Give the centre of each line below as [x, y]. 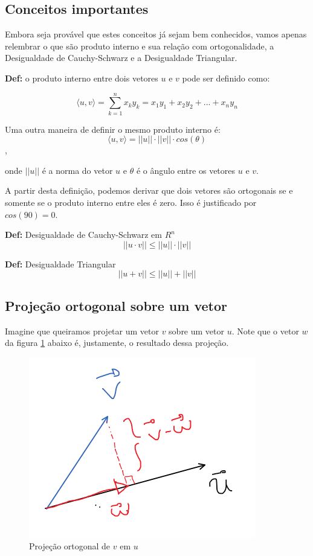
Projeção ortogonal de [70, 546]
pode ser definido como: [226, 78]
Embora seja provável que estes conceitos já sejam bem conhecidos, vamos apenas [156, 34]
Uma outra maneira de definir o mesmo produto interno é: [113, 129]
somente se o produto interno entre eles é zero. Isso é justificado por [131, 203]
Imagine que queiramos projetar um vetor [82, 331]
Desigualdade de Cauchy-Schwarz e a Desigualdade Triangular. [121, 58]
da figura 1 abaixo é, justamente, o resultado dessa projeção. [117, 343]
